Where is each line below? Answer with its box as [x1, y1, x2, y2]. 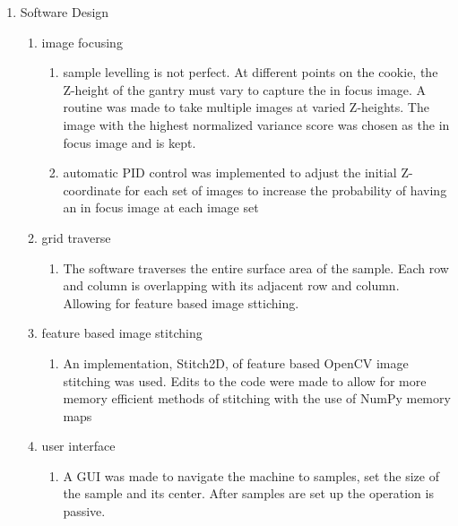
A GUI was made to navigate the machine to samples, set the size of [63, 466, 439, 485]
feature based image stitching [41, 323, 203, 342]
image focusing [41, 32, 123, 51]
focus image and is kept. [63, 133, 196, 151]
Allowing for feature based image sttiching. [63, 293, 299, 312]
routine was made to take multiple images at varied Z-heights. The [63, 98, 429, 116]
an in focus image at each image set [63, 198, 259, 217]
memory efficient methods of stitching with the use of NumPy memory [63, 389, 451, 408]
